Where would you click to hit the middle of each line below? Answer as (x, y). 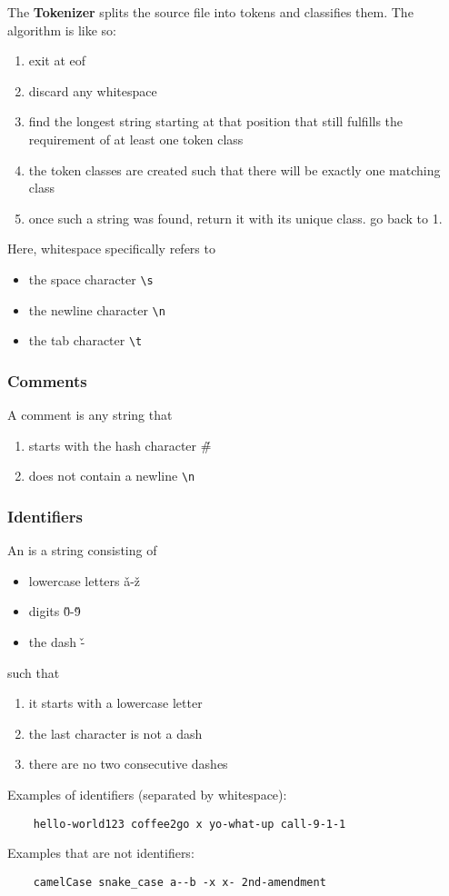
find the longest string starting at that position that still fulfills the (216, 121)
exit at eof (57, 60)
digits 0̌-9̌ (55, 611)
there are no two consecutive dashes (128, 764)
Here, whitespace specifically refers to (111, 249)
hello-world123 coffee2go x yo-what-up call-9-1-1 (190, 824)
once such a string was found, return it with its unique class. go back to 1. (235, 218)
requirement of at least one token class (136, 139)
